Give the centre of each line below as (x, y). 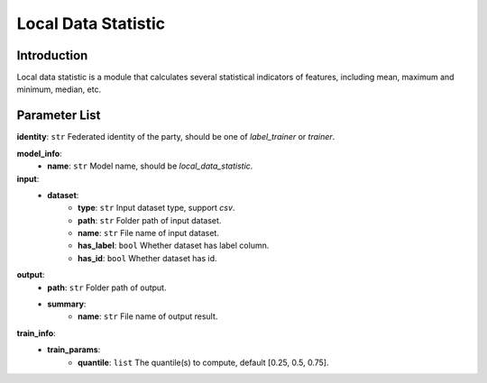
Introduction (52, 55)
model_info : (39, 153)
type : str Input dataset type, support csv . (156, 208)
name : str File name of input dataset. (149, 233)
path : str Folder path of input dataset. (150, 220)
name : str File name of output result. (148, 316)
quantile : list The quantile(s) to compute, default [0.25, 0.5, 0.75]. (203, 362)
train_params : (74, 350)
